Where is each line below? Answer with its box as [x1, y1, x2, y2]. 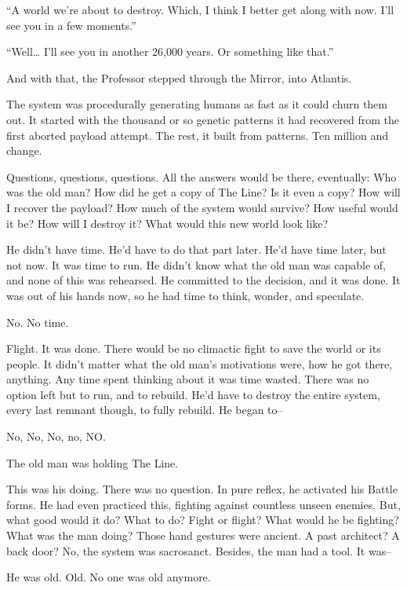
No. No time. [6, 313, 69, 330]
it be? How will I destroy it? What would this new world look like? [6, 214, 329, 231]
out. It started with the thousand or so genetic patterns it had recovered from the [6, 111, 400, 127]
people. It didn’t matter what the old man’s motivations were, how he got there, [6, 355, 393, 372]
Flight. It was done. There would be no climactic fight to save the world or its [6, 340, 381, 357]
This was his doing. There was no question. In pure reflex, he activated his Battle [6, 481, 398, 497]
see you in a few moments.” [6, 16, 136, 33]
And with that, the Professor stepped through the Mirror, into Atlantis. [6, 69, 352, 86]
